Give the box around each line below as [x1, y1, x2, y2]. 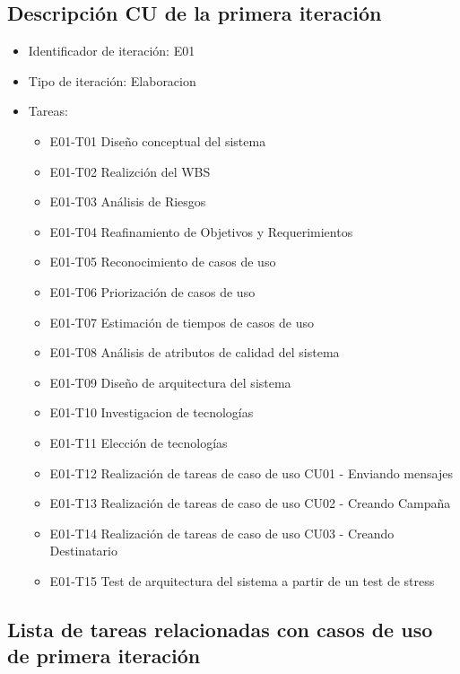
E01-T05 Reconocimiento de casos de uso [49, 252, 276, 271]
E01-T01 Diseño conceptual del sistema [49, 131, 266, 150]
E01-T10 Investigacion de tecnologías [49, 403, 254, 422]
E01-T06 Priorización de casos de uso [49, 282, 256, 301]
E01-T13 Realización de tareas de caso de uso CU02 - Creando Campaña [49, 494, 451, 512]
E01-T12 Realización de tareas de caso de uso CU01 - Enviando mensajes [49, 463, 453, 482]
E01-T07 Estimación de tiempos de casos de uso [49, 312, 314, 331]
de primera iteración [7, 642, 201, 670]
